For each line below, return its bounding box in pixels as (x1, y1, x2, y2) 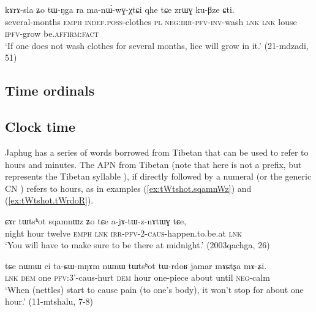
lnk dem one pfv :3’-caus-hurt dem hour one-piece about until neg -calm (5, 271, 270, 284)
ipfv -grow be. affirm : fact (5, 27, 99, 40)
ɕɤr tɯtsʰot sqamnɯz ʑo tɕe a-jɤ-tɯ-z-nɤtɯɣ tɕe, (5, 214, 187, 227)
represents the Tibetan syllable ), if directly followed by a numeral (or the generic (5, 170, 312, 183)
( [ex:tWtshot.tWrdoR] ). (5, 194, 94, 207)
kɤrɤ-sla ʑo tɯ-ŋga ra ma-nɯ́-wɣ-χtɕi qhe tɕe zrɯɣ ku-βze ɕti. (5, 3, 235, 15)
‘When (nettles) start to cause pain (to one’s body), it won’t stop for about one (5, 283, 304, 295)
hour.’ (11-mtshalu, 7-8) (5, 295, 94, 308)
